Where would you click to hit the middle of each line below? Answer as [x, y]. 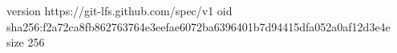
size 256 [26, 42]
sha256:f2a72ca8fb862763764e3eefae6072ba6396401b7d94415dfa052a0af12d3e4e [198, 26]
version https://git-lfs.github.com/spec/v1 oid [120, 10]
